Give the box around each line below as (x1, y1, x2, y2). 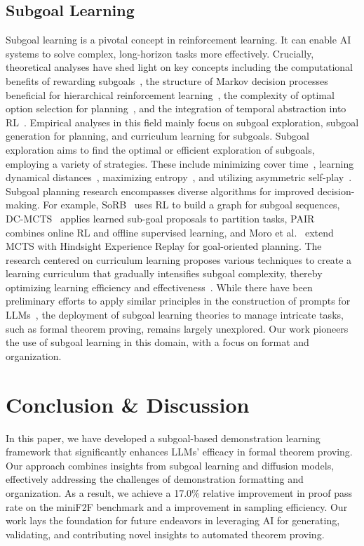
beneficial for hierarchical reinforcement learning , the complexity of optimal (6, 87, 335, 102)
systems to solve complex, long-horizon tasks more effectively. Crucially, (6, 46, 314, 60)
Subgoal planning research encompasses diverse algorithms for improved (6, 183, 314, 198)
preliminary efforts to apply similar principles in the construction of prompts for (6, 293, 351, 308)
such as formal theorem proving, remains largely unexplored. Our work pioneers (6, 321, 349, 335)
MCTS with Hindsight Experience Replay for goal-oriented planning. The (6, 239, 322, 253)
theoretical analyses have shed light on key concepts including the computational (6, 60, 353, 74)
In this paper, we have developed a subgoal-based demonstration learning (6, 430, 321, 445)
